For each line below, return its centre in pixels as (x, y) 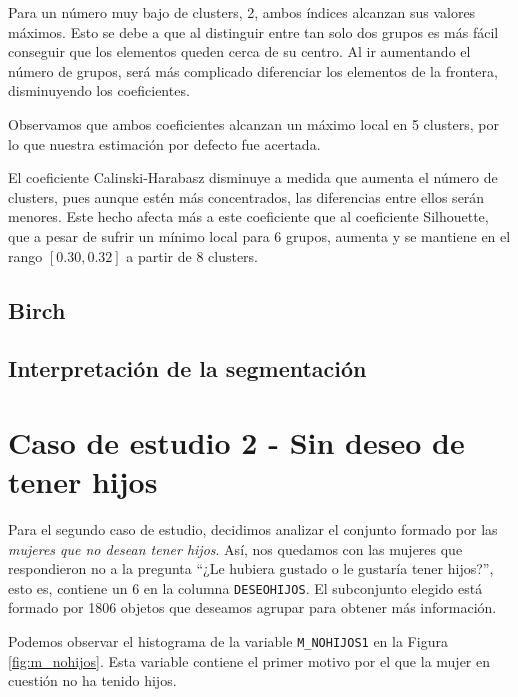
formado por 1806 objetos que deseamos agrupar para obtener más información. (252, 607)
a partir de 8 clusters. (192, 255)
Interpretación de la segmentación (187, 368)
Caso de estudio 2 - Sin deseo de (236, 441)
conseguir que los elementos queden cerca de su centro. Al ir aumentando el (239, 51)
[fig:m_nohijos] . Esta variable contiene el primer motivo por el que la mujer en (249, 660)
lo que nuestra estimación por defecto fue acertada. (164, 143)
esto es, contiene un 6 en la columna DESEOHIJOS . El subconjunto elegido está (245, 587)
